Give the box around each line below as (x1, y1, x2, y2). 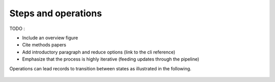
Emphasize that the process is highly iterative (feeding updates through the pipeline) (22, 56, 200, 62)
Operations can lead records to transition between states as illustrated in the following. (9, 65, 191, 71)
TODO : (9, 25, 25, 32)
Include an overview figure (22, 35, 78, 41)
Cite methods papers (22, 42, 66, 48)
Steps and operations (9, 8, 102, 19)
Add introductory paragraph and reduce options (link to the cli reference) (22, 49, 176, 55)
